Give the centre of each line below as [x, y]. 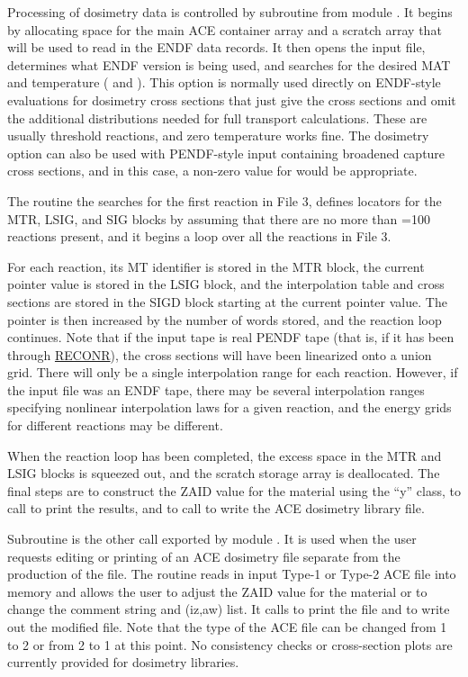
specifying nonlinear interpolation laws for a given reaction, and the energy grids [229, 407]
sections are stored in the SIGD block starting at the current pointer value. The [227, 301]
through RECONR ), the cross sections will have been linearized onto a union [220, 354]
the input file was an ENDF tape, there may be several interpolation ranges [216, 389]
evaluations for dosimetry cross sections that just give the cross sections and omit [232, 99]
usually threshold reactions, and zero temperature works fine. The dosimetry [218, 135]
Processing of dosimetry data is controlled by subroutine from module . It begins [230, 12]
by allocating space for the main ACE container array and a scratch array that [225, 29]
